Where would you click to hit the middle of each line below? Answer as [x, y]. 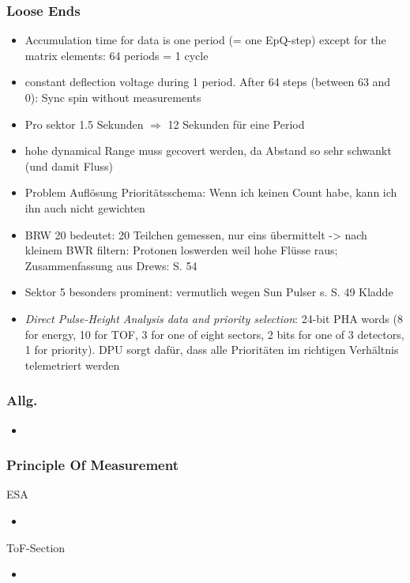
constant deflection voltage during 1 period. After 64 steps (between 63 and [208, 82]
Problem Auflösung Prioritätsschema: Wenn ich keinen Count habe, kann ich [211, 192]
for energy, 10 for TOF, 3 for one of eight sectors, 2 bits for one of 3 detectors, [214, 334]
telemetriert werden [72, 365]
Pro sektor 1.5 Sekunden [84, 124]
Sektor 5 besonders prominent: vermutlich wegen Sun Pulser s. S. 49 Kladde [209, 292]
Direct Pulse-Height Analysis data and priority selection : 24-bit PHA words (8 [214, 318]
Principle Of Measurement [92, 465]
